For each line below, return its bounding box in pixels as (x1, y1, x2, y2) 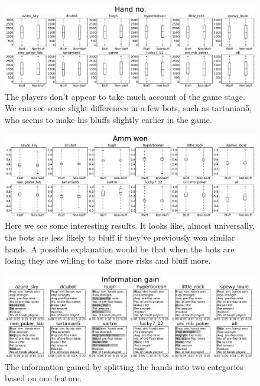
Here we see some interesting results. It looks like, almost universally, (5, 219, 255, 232)
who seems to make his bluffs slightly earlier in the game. (5, 113, 212, 125)
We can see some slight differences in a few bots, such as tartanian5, (5, 102, 252, 114)
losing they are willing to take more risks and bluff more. (5, 254, 211, 267)
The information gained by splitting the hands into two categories (5, 360, 243, 372)
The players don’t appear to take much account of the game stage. (5, 90, 245, 102)
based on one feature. (5, 372, 82, 384)
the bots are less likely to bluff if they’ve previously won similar (5, 231, 235, 243)
